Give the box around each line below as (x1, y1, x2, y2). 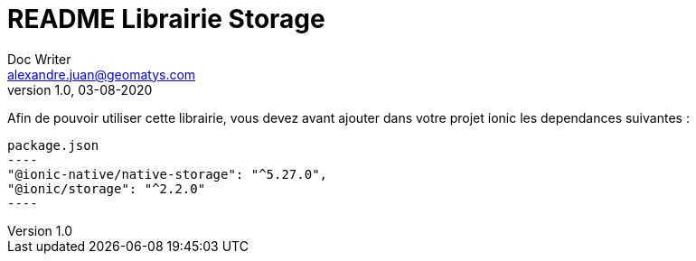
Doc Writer (7, 51, 71, 67)
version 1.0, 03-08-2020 (7, 81, 153, 98)
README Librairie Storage (7, 4, 325, 34)
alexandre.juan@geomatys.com (7, 66, 196, 82)
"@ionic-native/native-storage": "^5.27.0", (7, 166, 328, 182)
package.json (7, 137, 99, 153)
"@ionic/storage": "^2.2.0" (7, 181, 206, 196)
